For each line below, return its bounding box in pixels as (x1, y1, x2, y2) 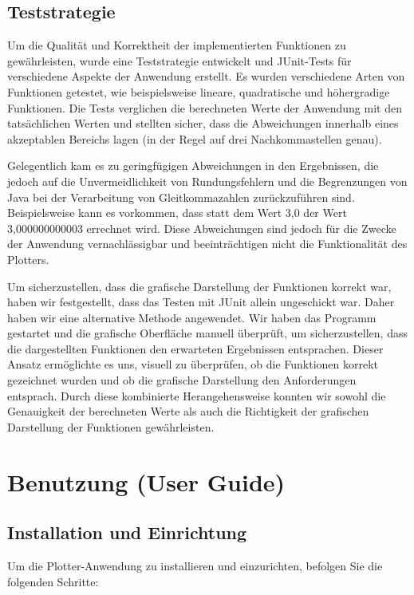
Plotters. (7, 250, 49, 267)
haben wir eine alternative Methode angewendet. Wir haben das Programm (7, 309, 377, 325)
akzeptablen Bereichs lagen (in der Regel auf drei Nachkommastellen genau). (7, 130, 382, 147)
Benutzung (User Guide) (7, 465, 286, 498)
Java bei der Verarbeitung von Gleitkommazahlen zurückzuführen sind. (7, 188, 355, 205)
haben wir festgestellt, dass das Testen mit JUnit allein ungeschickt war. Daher (7, 294, 395, 310)
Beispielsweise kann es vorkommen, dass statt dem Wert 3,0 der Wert (7, 204, 347, 221)
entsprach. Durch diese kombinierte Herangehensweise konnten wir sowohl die (7, 387, 386, 404)
